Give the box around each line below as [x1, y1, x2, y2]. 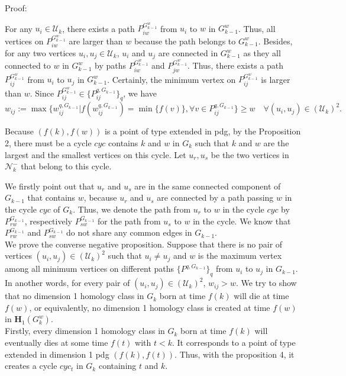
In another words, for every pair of [5, 277, 130, 289]
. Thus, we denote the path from [73, 203, 191, 215]
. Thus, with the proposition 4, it [174, 348, 295, 360]
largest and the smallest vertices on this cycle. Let [5, 148, 186, 160]
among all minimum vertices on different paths [5, 262, 174, 275]
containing [98, 359, 137, 372]
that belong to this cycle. [21, 160, 112, 172]
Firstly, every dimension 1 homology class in [5, 324, 165, 337]
